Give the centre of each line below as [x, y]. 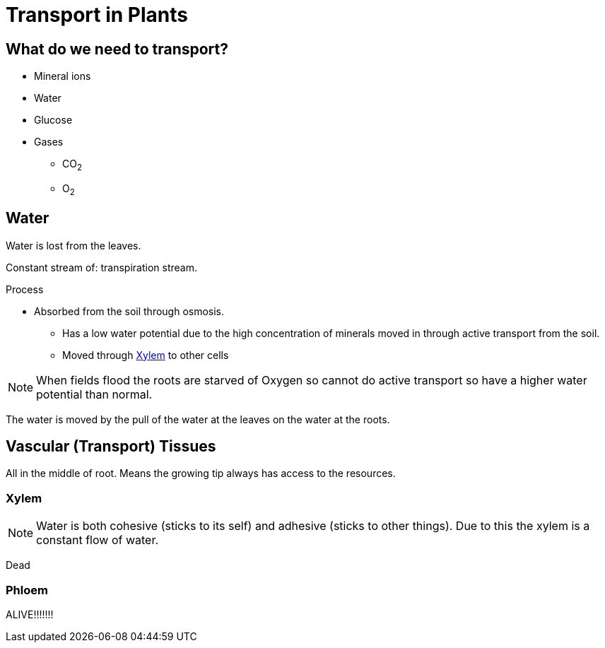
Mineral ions [63, 76]
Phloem [27, 590]
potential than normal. [94, 394]
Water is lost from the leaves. [74, 245]
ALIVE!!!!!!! [30, 614]
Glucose [53, 120]
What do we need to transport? [117, 49]
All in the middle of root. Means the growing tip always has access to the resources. [201, 473]
